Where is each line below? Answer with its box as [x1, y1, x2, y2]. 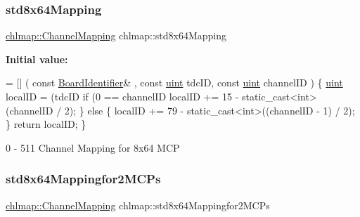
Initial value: [6, 51, 68, 66]
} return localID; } [6, 117, 86, 131]
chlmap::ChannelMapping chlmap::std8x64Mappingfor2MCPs [6, 197, 270, 212]
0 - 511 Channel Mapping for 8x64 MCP [6, 140, 180, 154]
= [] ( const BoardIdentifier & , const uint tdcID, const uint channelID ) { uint [6, 75, 343, 90]
